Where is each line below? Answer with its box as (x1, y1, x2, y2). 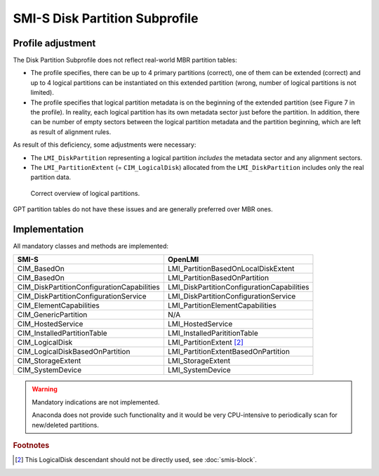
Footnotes (13, 441, 50, 450)
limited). (30, 88, 54, 97)
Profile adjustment (13, 37, 96, 49)
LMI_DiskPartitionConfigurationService (167, 291, 296, 301)
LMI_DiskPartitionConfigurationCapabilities (167, 282, 310, 292)
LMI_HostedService (167, 319, 233, 329)
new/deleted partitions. (32, 421, 100, 429)
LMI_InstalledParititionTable (167, 329, 259, 338)
